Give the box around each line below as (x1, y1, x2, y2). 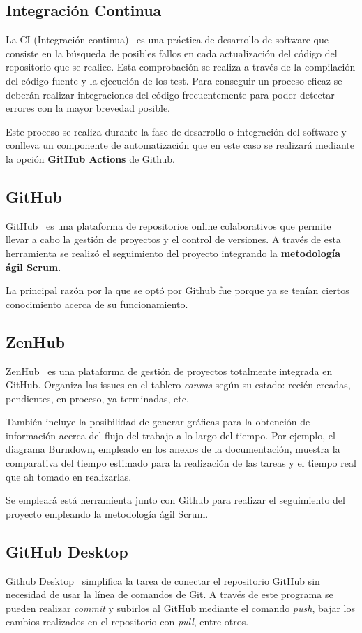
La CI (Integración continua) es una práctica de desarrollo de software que (6, 32, 329, 47)
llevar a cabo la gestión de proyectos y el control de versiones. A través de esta (6, 232, 341, 247)
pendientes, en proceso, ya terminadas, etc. (6, 391, 189, 405)
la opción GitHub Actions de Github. (6, 151, 175, 166)
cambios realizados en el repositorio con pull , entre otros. (6, 614, 249, 629)
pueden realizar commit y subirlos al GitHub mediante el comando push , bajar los (6, 600, 355, 615)
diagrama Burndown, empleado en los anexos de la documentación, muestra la (6, 442, 340, 456)
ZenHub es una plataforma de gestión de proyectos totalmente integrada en (6, 363, 333, 378)
